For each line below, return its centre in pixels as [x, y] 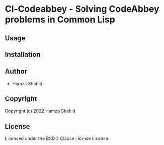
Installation [23, 55]
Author [16, 72]
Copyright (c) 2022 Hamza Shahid [40, 111]
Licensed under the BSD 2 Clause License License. [57, 138]
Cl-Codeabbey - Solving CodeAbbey [82, 9]
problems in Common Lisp [60, 20]
